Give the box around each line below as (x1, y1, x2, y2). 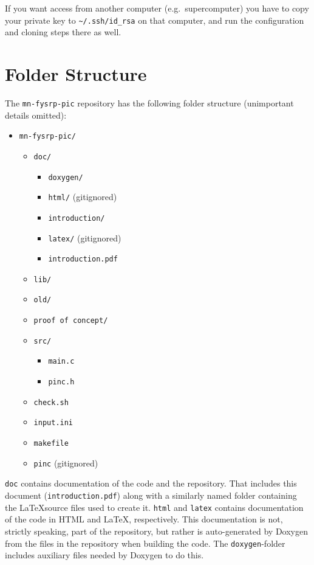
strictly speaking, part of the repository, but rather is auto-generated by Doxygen (5, 524, 308, 537)
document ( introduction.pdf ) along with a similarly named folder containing (5, 489, 297, 502)
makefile (33, 439, 69, 448)
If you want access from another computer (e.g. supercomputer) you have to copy (5, 2, 309, 14)
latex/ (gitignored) (48, 231, 121, 244)
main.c (48, 357, 75, 366)
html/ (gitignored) (48, 190, 117, 203)
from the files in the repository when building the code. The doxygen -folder (5, 536, 285, 549)
